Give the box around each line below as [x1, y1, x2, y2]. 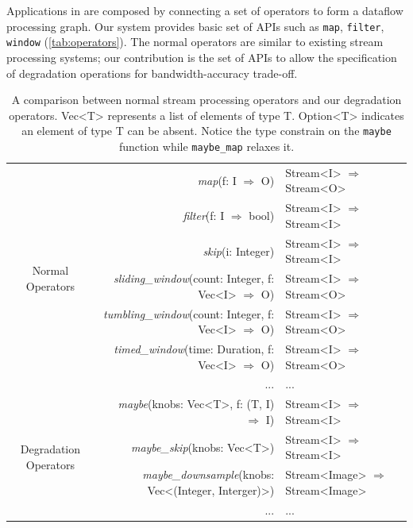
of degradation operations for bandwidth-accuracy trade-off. [6, 64, 298, 81]
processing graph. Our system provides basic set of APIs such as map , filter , [6, 17, 384, 34]
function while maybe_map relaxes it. [118, 137, 295, 154]
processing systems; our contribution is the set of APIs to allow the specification [6, 48, 397, 65]
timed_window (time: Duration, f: [114, 341, 275, 357]
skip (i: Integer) [203, 242, 275, 259]
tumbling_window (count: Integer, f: [103, 305, 275, 322]
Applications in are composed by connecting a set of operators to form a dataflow [6, 2, 403, 18]
